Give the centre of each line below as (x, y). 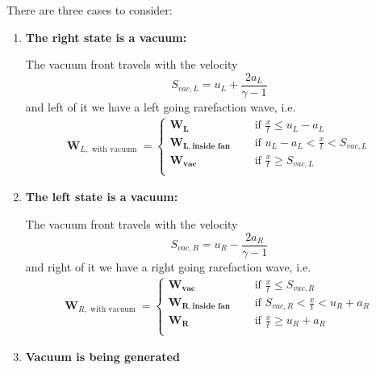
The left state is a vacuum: (102, 197)
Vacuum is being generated (102, 357)
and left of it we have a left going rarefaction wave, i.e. (161, 106)
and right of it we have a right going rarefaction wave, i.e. (168, 266)
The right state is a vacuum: (106, 37)
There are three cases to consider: (90, 10)
